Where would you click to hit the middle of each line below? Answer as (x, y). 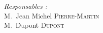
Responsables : (26, 6)
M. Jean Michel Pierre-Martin (52, 15)
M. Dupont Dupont (34, 25)
